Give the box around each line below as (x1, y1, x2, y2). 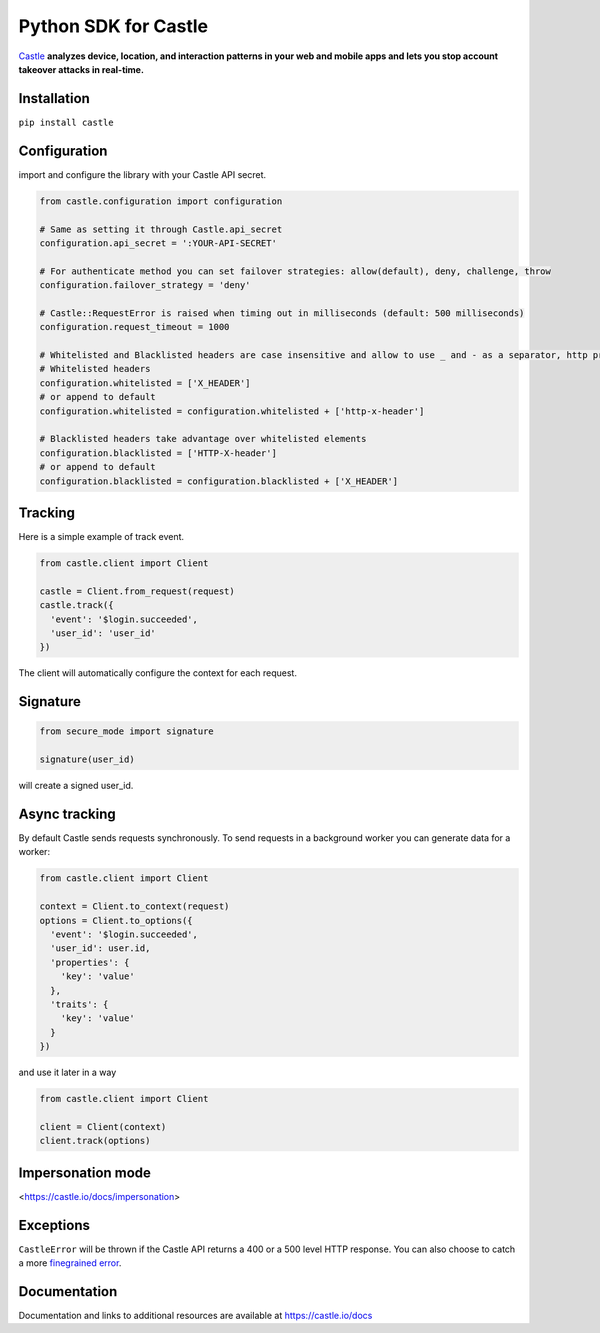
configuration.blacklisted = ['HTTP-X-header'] (39, 447, 277, 459)
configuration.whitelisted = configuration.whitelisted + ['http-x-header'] (39, 405, 425, 417)
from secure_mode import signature (39, 726, 214, 737)
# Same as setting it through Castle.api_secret (39, 223, 283, 235)
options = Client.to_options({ (39, 915, 194, 926)
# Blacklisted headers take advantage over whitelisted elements (39, 433, 367, 445)
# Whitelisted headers (39, 363, 151, 375)
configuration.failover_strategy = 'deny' (39, 280, 251, 291)
